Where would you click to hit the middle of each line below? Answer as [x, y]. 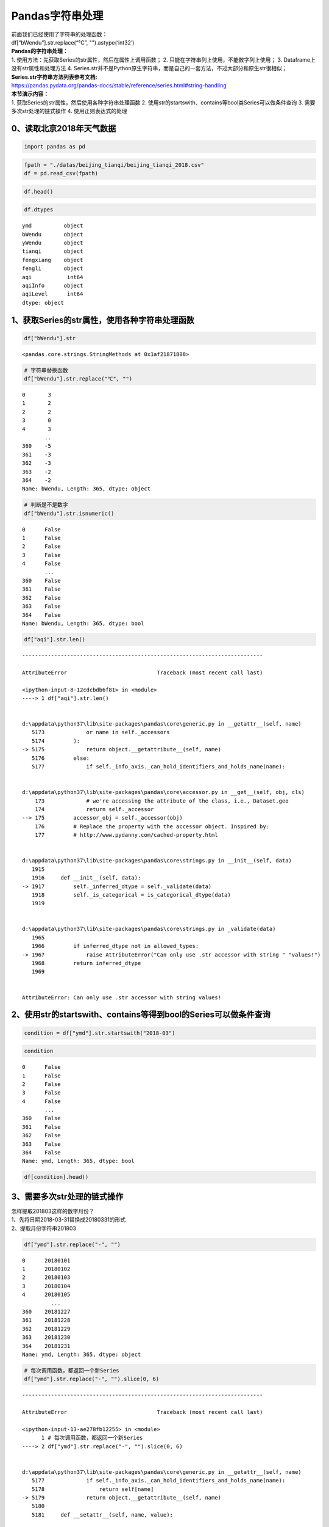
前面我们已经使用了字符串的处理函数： [59, 34]
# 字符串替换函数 [46, 370]
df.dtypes [39, 210]
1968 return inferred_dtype [86, 963]
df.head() [39, 191]
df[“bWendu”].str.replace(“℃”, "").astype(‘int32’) [73, 42]
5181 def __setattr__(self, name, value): [102, 1514]
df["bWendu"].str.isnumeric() [69, 513]
